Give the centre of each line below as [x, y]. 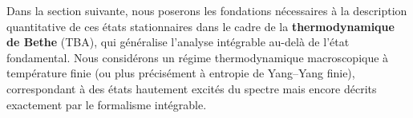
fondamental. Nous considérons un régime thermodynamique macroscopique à [198, 57]
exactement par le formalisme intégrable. [107, 104]
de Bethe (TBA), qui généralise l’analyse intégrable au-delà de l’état [178, 42]
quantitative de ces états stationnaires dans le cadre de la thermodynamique [200, 26]
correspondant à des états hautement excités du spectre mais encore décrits [192, 88]
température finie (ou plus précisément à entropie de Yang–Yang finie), [181, 73]
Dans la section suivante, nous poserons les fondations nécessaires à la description [207, 10]
